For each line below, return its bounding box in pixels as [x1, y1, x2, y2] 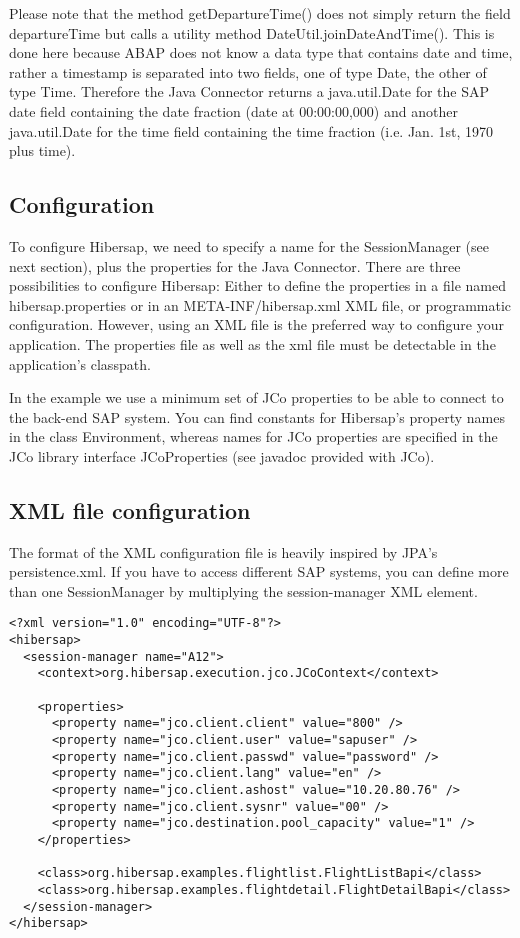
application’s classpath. [9, 353, 151, 374]
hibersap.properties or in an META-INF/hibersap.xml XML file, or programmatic [9, 294, 512, 315]
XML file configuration [9, 494, 251, 525]
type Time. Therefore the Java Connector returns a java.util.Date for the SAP [9, 81, 490, 102]
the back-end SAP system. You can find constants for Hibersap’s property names [9, 406, 505, 427]
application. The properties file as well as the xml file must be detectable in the [9, 333, 496, 354]
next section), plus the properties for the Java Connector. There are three [9, 255, 461, 276]
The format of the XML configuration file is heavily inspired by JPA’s [9, 541, 438, 562]
